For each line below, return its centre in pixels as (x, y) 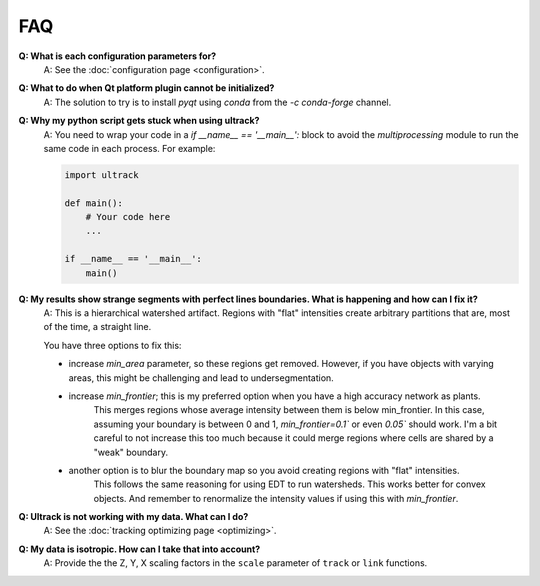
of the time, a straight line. (97, 327)
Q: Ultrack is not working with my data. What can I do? (133, 517)
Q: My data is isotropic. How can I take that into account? (139, 549)
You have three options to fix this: (112, 345)
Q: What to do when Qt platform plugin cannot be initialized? (146, 88)
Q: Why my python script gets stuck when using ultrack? (139, 121)
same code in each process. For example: (129, 148)
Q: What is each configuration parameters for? (117, 56)
